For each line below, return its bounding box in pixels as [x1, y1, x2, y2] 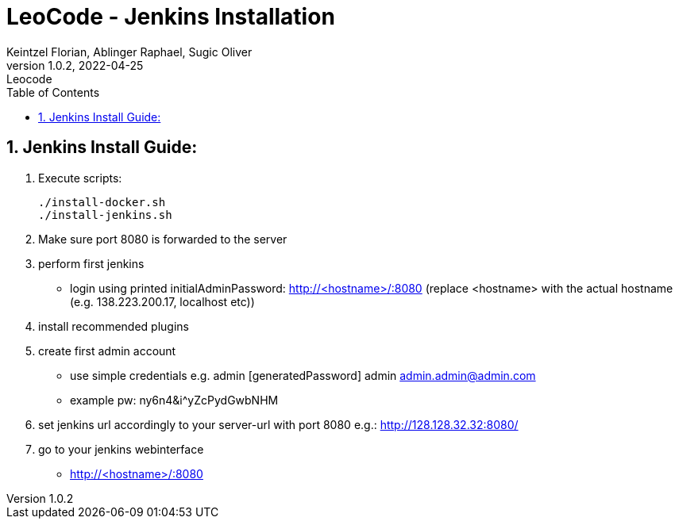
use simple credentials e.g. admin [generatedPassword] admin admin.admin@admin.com [70, 368, 536, 382]
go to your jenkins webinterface [38, 442, 204, 456]
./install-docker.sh [38, 195, 166, 209]
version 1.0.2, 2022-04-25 [6, 58, 144, 72]
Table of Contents [6, 85, 100, 99]
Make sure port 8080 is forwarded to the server [38, 232, 287, 246]
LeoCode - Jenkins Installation [6, 3, 335, 30]
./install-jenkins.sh [38, 208, 172, 221]
